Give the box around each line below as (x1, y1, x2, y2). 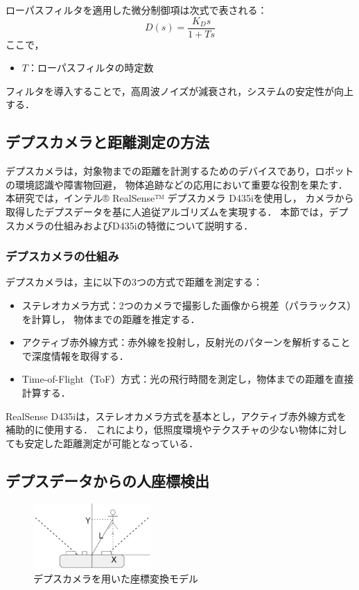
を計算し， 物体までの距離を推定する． (21, 311, 200, 326)
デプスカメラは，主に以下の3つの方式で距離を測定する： (6, 275, 263, 289)
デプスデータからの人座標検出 (6, 469, 209, 491)
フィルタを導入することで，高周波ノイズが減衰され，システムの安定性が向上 (6, 83, 353, 98)
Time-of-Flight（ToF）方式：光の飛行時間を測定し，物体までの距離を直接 (21, 372, 354, 386)
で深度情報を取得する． (21, 348, 129, 363)
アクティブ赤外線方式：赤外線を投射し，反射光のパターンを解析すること (21, 335, 351, 349)
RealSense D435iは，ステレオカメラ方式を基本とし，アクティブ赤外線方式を (6, 408, 347, 423)
